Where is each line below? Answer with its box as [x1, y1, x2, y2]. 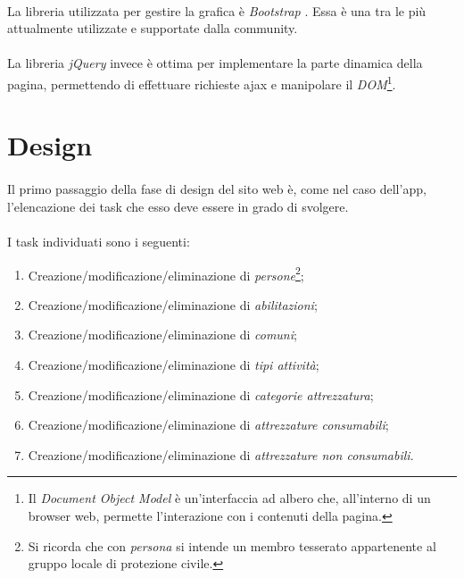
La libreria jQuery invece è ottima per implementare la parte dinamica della [7, 54, 423, 72]
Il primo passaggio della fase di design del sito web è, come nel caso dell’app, [7, 180, 427, 198]
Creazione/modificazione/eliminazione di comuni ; [28, 325, 297, 344]
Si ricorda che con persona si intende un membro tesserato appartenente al [28, 536, 436, 555]
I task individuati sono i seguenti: [7, 231, 190, 250]
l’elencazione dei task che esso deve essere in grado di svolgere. [7, 197, 349, 215]
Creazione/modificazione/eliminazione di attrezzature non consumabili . [28, 445, 414, 464]
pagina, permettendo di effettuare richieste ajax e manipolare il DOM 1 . [7, 71, 396, 93]
